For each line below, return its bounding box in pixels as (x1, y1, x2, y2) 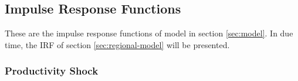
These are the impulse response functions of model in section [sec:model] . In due (5, 27, 293, 39)
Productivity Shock (5, 63, 99, 78)
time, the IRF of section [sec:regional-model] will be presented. (5, 38, 230, 50)
